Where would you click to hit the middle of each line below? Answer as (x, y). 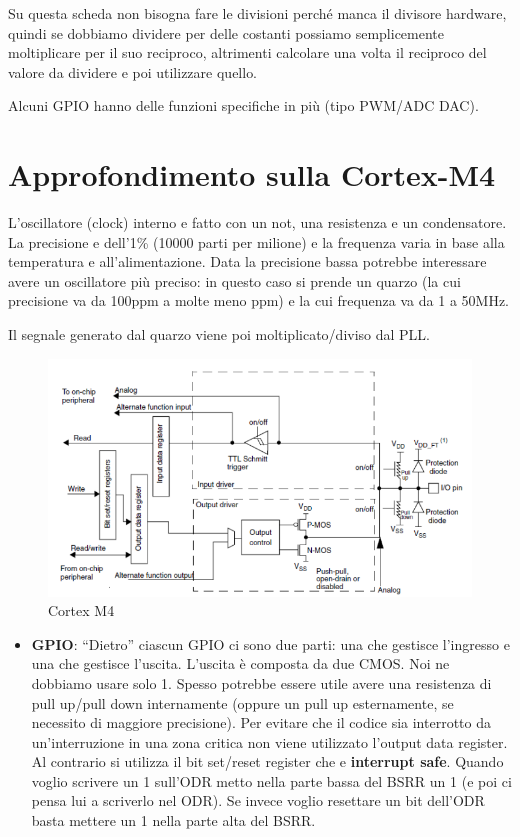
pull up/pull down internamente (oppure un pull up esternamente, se (242, 702)
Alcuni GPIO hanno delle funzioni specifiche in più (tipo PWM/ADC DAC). (243, 105)
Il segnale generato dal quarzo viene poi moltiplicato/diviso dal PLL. (219, 334)
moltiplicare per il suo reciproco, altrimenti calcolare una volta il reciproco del (247, 52)
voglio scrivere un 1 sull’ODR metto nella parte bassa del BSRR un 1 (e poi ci (271, 780)
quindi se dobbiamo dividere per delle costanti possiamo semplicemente (226, 32)
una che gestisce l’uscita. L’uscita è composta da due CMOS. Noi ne (240, 663)
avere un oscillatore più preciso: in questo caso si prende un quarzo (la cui (234, 280)
